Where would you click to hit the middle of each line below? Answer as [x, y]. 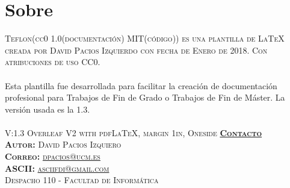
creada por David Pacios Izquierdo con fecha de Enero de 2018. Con [136, 50]
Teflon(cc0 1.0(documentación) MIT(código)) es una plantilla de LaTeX [145, 38]
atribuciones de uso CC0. [53, 62]
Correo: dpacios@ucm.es [53, 156]
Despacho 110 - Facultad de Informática [82, 180]
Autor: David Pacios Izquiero [63, 144]
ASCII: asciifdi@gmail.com [57, 168]
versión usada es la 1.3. [48, 109]
